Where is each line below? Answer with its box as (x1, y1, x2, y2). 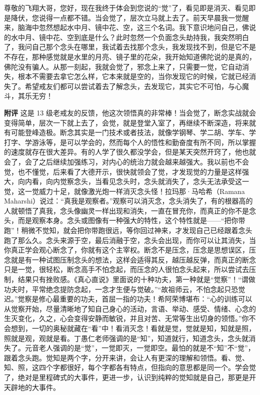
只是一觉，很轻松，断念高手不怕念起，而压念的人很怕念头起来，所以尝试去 (4, 264, 249, 274)
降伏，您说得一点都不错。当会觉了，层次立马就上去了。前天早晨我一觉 (10, 12, 242, 22)
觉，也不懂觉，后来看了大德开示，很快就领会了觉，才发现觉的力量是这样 (4, 166, 242, 176)
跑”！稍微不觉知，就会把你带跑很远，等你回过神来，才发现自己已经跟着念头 (4, 225, 252, 235)
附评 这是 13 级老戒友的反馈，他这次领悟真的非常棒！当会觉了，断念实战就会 (4, 107, 256, 117)
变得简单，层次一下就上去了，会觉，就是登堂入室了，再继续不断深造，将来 (4, 117, 249, 127)
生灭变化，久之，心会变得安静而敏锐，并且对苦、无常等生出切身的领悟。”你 (4, 313, 249, 323)
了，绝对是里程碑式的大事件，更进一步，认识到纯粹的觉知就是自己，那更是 (4, 371, 249, 382)
